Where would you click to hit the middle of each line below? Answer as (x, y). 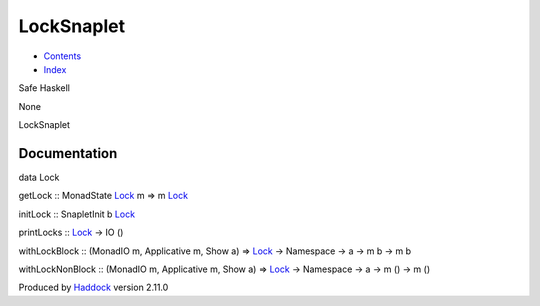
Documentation (68, 153)
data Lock (39, 177)
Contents (62, 56)
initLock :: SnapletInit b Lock (76, 214)
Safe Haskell (44, 88)
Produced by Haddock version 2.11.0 (93, 287)
